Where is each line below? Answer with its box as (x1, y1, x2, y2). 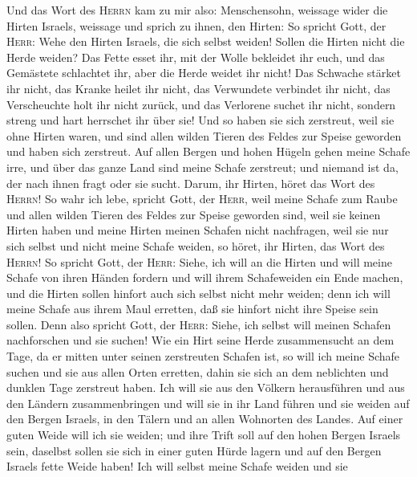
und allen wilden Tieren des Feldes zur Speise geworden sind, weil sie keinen (6, 206, 381, 222)
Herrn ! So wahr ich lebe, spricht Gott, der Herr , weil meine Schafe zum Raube (6, 190, 398, 207)
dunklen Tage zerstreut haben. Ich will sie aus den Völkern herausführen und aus (6, 379, 405, 396)
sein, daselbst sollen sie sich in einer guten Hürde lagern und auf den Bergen (6, 442, 382, 459)
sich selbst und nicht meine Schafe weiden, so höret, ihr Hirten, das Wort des (6, 237, 385, 254)
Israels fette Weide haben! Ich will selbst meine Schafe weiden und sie (6, 458, 348, 475)
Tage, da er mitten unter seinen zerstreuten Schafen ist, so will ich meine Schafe (6, 348, 400, 365)
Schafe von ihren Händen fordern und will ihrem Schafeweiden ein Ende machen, (6, 269, 403, 286)
